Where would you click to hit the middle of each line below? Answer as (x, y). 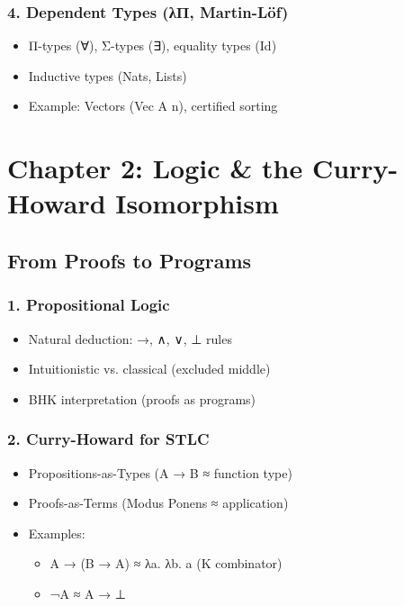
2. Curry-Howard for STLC (108, 439)
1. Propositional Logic (89, 305)
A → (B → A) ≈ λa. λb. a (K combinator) (166, 563)
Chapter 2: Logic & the (155, 168)
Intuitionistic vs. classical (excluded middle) (149, 369)
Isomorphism (197, 203)
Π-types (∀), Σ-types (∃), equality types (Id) (153, 45)
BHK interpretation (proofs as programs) (142, 398)
